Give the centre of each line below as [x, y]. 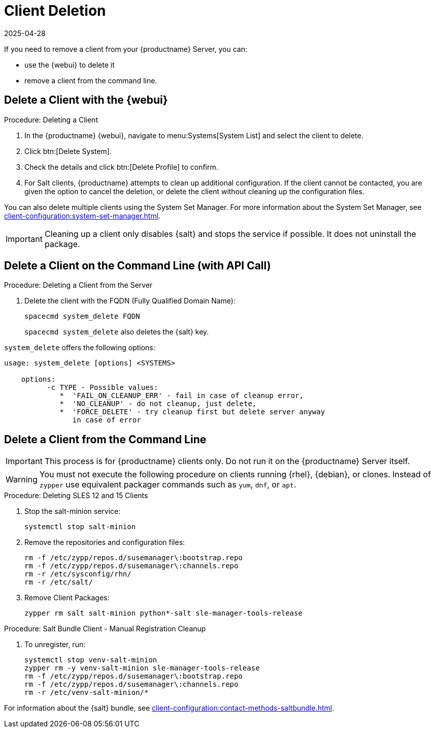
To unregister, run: [55, 645]
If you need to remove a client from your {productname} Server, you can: [126, 49]
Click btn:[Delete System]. [68, 151]
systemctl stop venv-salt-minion [91, 660]
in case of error [107, 420]
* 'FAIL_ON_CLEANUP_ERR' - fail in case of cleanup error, [182, 396]
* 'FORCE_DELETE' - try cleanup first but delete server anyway [192, 412]
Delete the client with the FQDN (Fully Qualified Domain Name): [130, 301]
